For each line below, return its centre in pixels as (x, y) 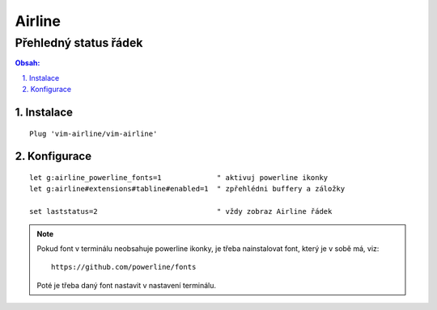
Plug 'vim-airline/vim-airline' (93, 134)
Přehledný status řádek (79, 43)
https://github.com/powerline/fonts (124, 267)
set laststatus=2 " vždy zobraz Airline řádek (181, 212)
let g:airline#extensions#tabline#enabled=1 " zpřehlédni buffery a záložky (187, 189)
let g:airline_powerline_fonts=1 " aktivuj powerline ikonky (179, 177)
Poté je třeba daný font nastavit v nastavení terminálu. (127, 285)
